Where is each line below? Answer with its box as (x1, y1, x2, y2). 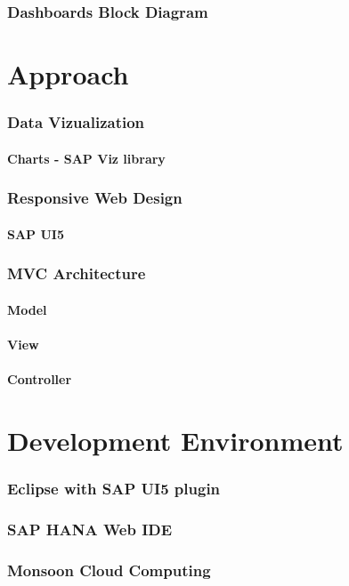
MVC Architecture (7, 262, 146, 285)
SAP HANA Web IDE (7, 518, 173, 540)
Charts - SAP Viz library (7, 149, 166, 167)
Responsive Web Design (7, 187, 183, 209)
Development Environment (7, 421, 344, 458)
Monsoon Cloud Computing (7, 558, 211, 581)
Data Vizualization (7, 111, 145, 133)
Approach (7, 56, 129, 92)
